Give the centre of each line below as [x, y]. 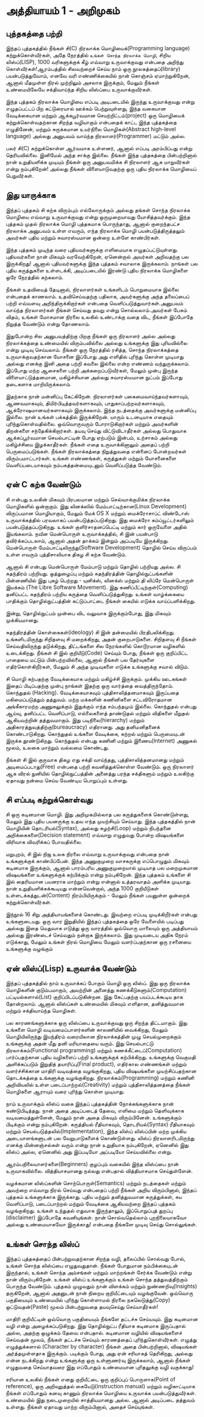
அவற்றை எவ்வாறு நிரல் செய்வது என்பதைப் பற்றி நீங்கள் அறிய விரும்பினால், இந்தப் [101, 1190]
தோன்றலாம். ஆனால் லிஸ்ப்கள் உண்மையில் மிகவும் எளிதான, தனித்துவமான [95, 1004]
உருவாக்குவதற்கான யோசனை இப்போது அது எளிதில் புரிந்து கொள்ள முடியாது [95, 356]
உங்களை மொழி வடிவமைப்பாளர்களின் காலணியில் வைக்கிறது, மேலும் [87, 1030]
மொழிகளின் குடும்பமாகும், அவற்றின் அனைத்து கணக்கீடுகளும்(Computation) [96, 990]
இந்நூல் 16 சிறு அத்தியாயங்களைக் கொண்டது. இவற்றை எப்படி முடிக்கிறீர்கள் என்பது [101, 914]
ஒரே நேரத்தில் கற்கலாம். [35, 277]
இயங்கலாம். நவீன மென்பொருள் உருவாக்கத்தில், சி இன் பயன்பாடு [82, 534]
